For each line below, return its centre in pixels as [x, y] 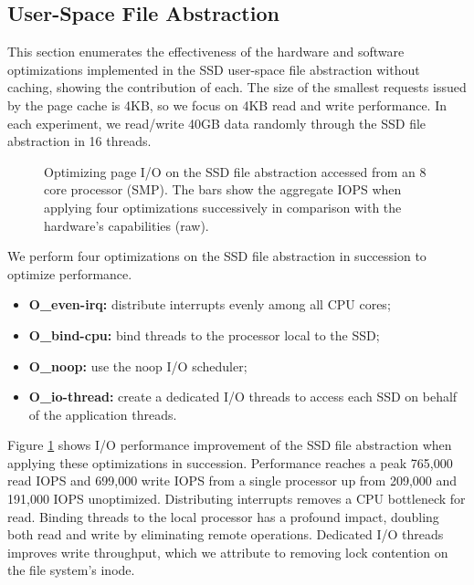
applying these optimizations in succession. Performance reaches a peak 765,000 [230, 462]
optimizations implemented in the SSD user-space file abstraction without [214, 69]
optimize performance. [70, 273]
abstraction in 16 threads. [79, 141]
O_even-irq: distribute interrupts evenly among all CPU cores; [210, 304]
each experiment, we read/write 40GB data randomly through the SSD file [217, 123]
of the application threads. [103, 414]
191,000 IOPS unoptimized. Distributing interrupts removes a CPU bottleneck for [237, 499]
